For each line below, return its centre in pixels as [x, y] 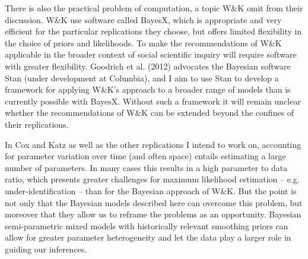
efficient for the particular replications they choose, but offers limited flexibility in [153, 31]
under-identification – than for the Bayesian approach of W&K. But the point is [151, 190]
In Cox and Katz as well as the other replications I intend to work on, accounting [153, 144]
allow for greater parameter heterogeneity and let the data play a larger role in [148, 237]
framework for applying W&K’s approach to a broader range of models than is [148, 89]
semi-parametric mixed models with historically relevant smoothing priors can [147, 225]
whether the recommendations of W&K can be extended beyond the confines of [150, 113]
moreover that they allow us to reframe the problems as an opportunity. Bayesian [153, 214]
